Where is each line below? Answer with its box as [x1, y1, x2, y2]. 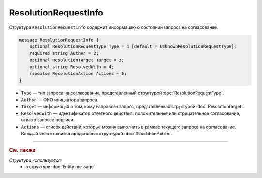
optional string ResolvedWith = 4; [29, 64, 114, 70]
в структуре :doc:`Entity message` [25, 164, 95, 170]
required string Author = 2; [29, 51, 99, 56]
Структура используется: [9, 157, 62, 163]
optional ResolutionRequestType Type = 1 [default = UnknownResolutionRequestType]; [29, 44, 237, 49]
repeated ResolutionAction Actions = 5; [29, 71, 127, 76]
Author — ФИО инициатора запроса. [21, 97, 98, 103]
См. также [9, 147, 36, 153]
